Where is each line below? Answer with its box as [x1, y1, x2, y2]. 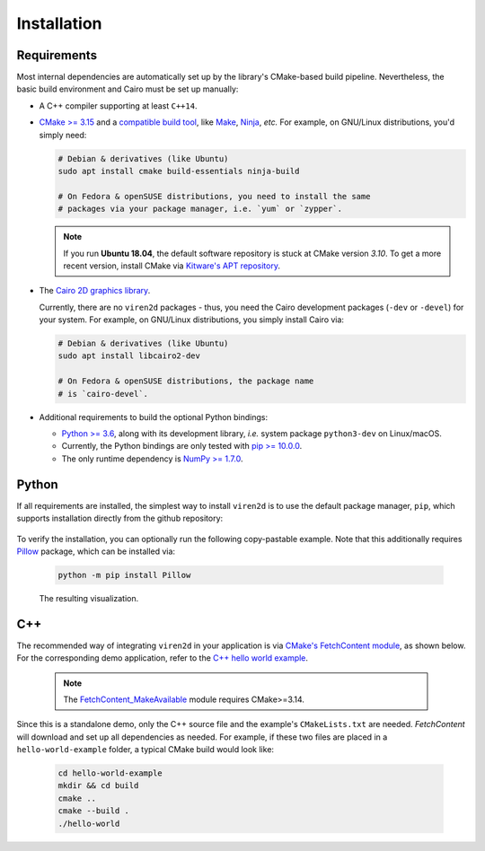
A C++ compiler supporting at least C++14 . [39, 100, 198, 111]
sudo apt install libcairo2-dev [57, 351, 201, 361]
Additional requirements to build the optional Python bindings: [39, 411, 269, 422]
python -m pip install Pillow [57, 570, 191, 580]
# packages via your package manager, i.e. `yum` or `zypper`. [57, 204, 343, 215]
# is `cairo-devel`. [57, 389, 148, 399]
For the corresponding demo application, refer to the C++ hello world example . [16, 653, 309, 663]
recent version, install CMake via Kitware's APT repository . [63, 260, 280, 271]
